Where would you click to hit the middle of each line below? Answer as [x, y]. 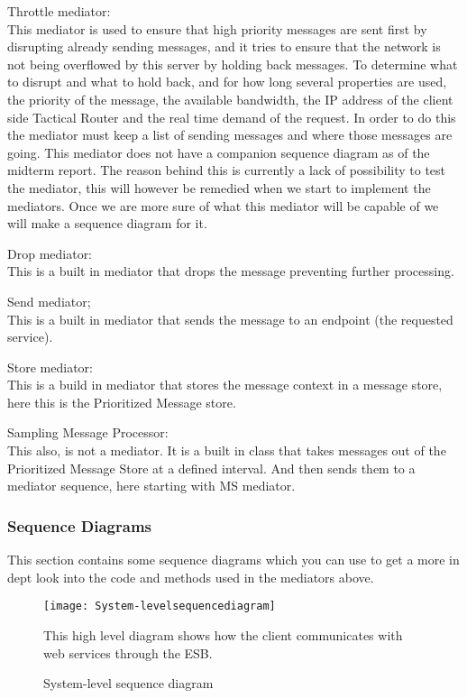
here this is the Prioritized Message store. [122, 402]
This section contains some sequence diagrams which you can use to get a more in [233, 560]
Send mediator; [49, 301]
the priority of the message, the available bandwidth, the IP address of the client [230, 99]
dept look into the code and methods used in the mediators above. [191, 577]
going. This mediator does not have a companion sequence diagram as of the [219, 152]
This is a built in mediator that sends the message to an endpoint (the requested [230, 319]
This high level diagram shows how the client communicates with [223, 634]
